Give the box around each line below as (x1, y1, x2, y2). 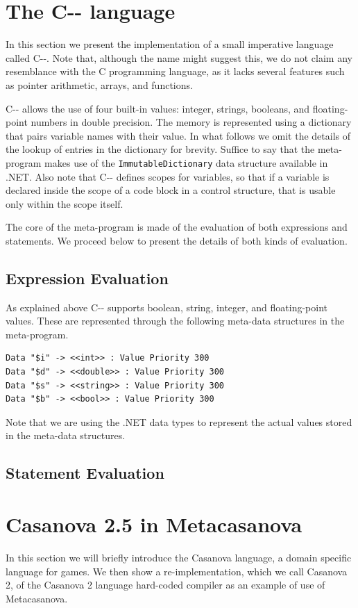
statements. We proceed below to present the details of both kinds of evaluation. (6, 233, 348, 247)
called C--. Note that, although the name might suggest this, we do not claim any (6, 50, 352, 65)
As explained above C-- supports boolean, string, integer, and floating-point (6, 299, 328, 314)
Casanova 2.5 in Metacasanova (6, 510, 302, 539)
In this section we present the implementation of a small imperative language (6, 37, 334, 51)
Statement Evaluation (6, 462, 164, 484)
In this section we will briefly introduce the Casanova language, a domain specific (6, 550, 352, 564)
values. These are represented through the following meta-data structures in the (6, 313, 345, 328)
